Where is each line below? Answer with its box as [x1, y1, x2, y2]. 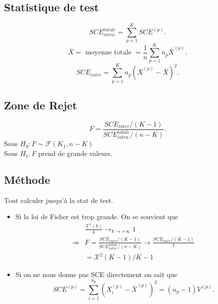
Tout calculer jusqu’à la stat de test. [4, 195, 113, 205]
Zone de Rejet [4, 97, 77, 112]
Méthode [4, 172, 51, 187]
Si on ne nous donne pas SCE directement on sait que [15, 269, 178, 279]
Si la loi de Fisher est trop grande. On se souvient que [15, 211, 178, 222]
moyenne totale [85, 49, 132, 56]
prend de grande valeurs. [38, 148, 112, 158]
